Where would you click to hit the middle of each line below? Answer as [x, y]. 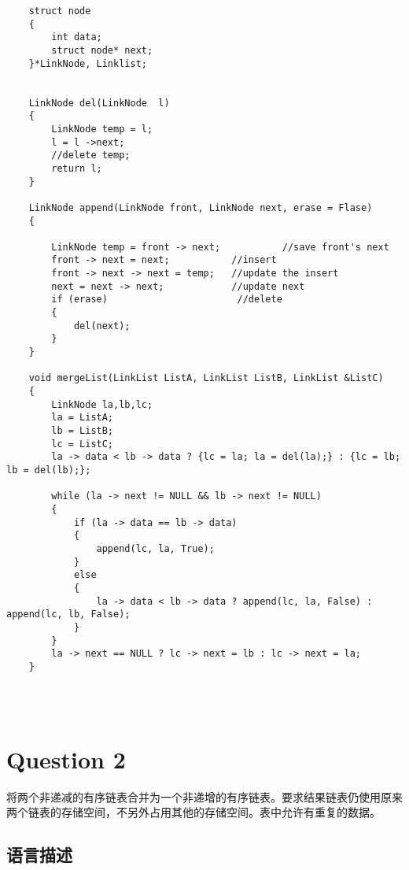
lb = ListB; [83, 431]
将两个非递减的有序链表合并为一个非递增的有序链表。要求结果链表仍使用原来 [204, 796]
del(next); [102, 326]
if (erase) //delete [167, 300]
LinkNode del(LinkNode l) [99, 103]
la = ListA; [83, 418]
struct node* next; [102, 50]
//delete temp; [91, 155]
